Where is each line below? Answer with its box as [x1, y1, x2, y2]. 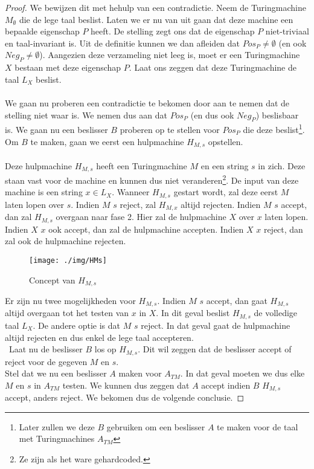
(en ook [278, 36, 307, 49]
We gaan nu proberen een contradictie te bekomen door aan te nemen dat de [5, 96, 290, 109]
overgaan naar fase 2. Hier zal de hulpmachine [56, 210, 226, 223]
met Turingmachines [19, 432, 95, 445]
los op [94, 343, 117, 355]
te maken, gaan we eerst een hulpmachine [30, 135, 184, 147]
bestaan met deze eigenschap [14, 61, 121, 74]
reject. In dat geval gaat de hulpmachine [141, 319, 290, 331]
